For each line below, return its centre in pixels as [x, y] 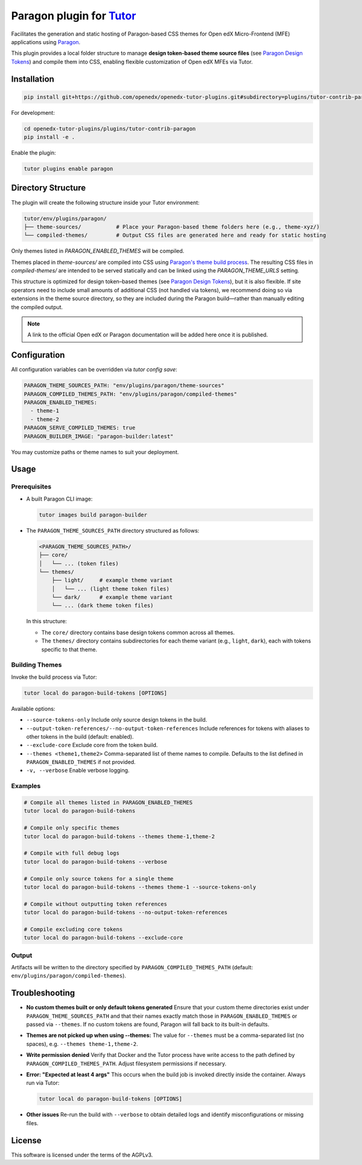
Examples [26, 786]
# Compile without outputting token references [95, 904]
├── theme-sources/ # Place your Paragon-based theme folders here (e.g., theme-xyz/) [172, 227]
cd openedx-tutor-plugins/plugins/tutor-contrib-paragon [110, 129]
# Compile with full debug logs [72, 853]
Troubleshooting [43, 993]
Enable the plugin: [34, 153]
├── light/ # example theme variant [112, 580]
